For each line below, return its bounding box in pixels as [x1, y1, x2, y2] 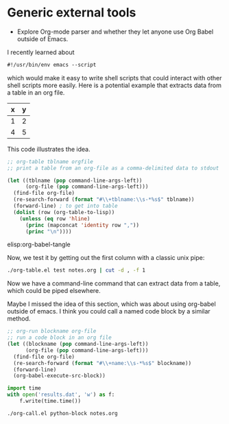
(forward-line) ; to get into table [13, 202, 118, 210]
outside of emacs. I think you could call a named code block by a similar [7, 307, 210, 316]
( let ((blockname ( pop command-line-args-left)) [7, 341, 149, 348]
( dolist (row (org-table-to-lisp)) [13, 209, 115, 215]
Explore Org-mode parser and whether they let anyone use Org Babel [16, 27, 214, 36]
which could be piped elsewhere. [7, 287, 101, 295]
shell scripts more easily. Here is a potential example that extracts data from [7, 81, 221, 89]
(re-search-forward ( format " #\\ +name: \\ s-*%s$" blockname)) [13, 360, 192, 366]
